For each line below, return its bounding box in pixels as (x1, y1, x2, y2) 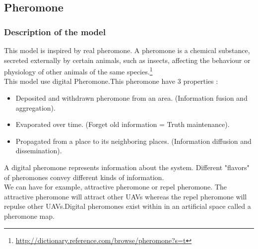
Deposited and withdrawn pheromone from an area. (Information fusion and (15, 93, 248, 103)
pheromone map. (4, 210, 55, 221)
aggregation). (15, 102, 56, 113)
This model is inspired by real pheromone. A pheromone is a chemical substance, (4, 45, 250, 55)
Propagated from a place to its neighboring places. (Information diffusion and (15, 135, 252, 146)
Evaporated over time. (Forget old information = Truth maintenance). (15, 119, 230, 129)
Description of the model (4, 25, 106, 38)
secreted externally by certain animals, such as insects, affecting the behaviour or (4, 55, 251, 65)
